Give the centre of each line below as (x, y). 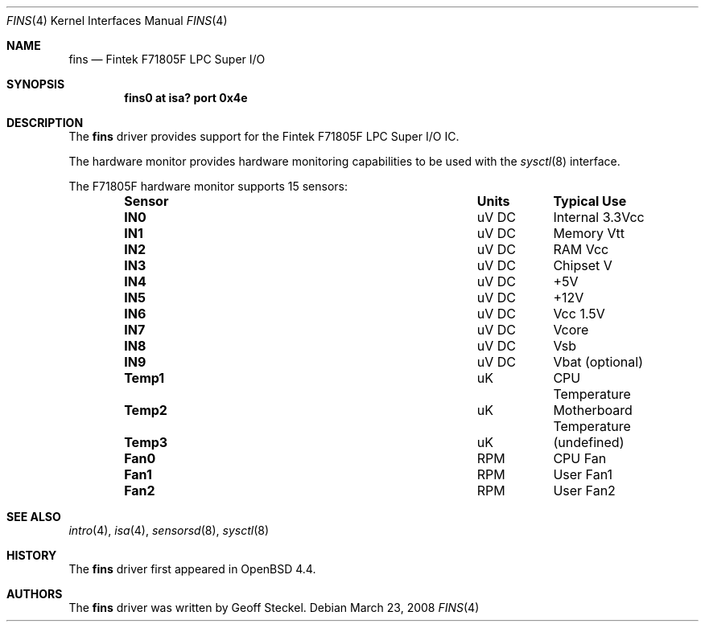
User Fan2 (584, 490)
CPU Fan (580, 458)
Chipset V (583, 265)
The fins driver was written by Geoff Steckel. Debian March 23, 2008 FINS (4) (274, 607)
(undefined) (589, 442)
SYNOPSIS (36, 84)
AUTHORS (35, 594)
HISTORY (32, 555)
